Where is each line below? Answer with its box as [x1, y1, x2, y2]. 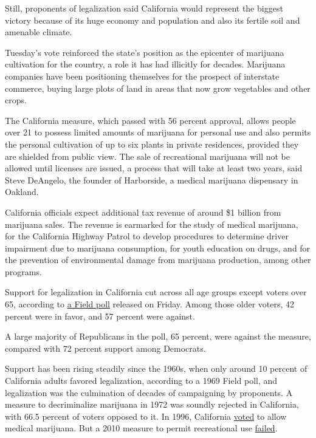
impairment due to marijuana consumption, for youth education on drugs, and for [5, 241, 311, 254]
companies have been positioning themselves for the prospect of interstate [5, 69, 280, 82]
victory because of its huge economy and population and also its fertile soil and [5, 13, 300, 26]
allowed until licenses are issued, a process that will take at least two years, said [5, 162, 303, 174]
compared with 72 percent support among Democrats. [5, 341, 206, 354]
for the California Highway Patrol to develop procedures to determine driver [5, 230, 289, 242]
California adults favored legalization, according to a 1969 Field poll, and [5, 374, 278, 387]
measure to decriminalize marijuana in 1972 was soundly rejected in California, [5, 398, 299, 411]
